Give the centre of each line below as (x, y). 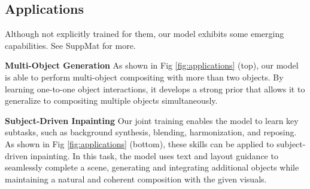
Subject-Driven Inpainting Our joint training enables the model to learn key (152, 120)
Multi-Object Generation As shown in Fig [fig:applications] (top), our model (152, 65)
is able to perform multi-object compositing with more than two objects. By (144, 77)
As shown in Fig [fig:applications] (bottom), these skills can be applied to (139, 143)
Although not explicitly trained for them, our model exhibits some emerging (145, 34)
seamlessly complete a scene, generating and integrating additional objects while (152, 167)
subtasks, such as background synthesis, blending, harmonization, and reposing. (151, 132)
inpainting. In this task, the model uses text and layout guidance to (154, 155)
